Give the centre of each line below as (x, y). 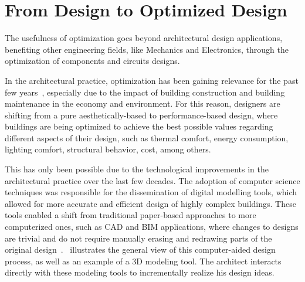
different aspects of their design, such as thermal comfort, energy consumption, (147, 137)
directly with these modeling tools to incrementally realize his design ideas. (140, 272)
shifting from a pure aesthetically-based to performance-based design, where (141, 115)
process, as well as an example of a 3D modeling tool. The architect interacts (143, 261)
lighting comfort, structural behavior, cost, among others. (108, 149)
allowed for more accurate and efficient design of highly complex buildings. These (150, 203)
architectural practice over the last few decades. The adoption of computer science (152, 180)
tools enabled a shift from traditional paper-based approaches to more (131, 215)
